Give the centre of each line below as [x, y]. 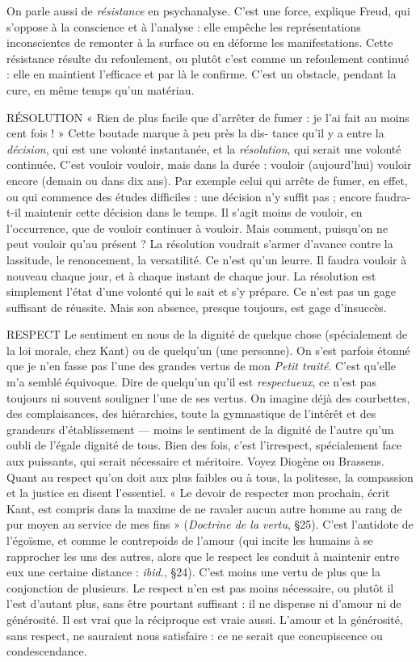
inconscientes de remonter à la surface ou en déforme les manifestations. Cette [200, 42]
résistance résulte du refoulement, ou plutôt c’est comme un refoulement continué [208, 58]
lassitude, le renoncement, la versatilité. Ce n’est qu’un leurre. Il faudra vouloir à [207, 259]
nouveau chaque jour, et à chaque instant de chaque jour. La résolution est [191, 275]
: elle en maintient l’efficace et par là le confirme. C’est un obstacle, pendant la [202, 74]
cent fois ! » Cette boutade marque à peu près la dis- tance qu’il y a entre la [195, 133]
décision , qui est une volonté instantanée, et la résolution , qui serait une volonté [204, 148]
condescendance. [47, 651]
